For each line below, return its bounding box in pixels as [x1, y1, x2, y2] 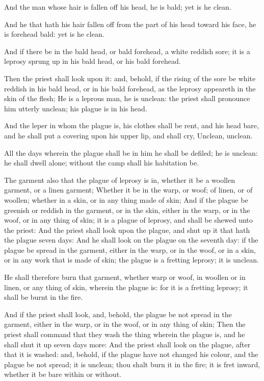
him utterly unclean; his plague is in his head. [4, 103, 147, 113]
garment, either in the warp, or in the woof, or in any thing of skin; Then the [4, 319, 246, 329]
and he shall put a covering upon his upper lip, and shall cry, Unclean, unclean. [4, 130, 253, 140]
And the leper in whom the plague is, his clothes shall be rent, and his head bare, [4, 120, 259, 131]
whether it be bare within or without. [4, 369, 121, 379]
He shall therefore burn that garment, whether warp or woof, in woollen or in [4, 272, 246, 282]
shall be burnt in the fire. [4, 292, 83, 302]
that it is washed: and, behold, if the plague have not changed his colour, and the [4, 349, 258, 360]
